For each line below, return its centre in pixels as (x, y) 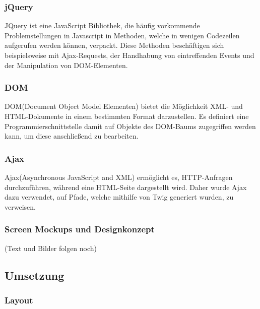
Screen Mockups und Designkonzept (80, 229)
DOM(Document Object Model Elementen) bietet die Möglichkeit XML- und (124, 106)
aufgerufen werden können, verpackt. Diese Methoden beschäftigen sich (114, 45)
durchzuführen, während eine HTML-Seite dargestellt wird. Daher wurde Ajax (126, 187)
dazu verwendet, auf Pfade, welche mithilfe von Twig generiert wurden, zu (119, 197)
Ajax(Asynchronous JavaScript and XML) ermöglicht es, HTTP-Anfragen (119, 177)
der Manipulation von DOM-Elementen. (66, 65)
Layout (19, 300)
